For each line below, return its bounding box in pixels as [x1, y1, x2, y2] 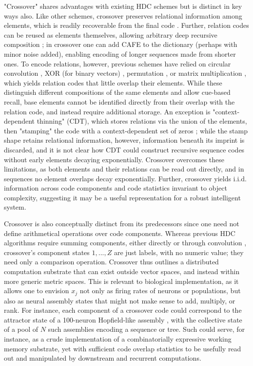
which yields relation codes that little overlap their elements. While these [4, 77, 222, 87]
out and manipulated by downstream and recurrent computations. [4, 353, 201, 363]
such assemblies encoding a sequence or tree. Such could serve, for [48, 324, 245, 334]
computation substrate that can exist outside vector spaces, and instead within [4, 266, 240, 277]
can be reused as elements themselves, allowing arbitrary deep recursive [4, 29, 217, 40]
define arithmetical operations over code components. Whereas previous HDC [4, 228, 235, 238]
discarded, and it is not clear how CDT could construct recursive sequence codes [4, 144, 245, 154]
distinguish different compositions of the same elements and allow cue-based [4, 87, 231, 97]
